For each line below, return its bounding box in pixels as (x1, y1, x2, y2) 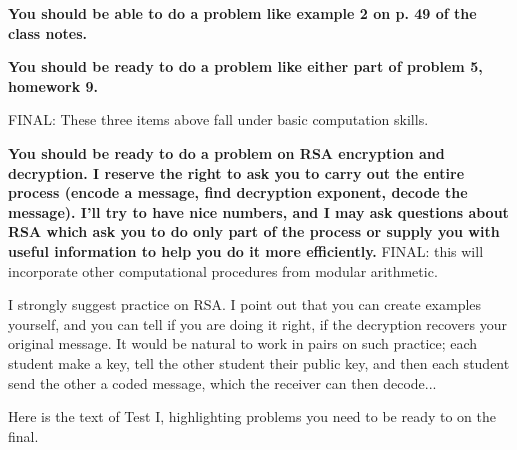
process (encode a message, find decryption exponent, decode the (8, 182, 468, 203)
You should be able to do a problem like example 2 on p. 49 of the (8, 3, 477, 23)
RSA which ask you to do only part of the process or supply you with (8, 221, 500, 242)
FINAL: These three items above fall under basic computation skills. (8, 109, 429, 130)
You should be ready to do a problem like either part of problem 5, (8, 56, 483, 77)
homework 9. (8, 75, 99, 96)
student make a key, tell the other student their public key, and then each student (8, 352, 510, 373)
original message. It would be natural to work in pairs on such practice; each (8, 333, 478, 354)
